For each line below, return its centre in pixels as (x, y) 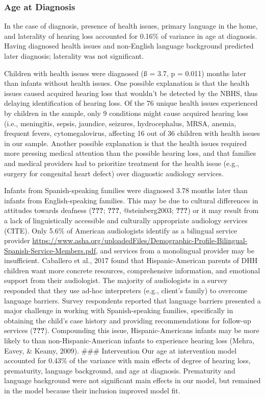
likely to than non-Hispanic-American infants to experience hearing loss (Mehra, (129, 341)
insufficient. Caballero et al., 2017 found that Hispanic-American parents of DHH (131, 260)
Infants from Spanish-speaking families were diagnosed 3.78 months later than (126, 190)
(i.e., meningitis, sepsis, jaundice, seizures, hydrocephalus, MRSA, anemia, (120, 123)
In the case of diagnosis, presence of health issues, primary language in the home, (131, 26)
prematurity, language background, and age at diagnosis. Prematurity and (120, 370)
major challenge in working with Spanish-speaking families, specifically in (119, 310)
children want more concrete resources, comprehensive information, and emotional (132, 270)
